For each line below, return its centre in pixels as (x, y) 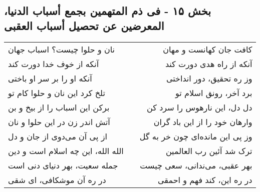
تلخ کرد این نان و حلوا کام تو (57, 92)
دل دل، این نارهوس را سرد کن (200, 107)
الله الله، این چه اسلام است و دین (66, 150)
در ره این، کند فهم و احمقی (205, 179)
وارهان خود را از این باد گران (203, 121)
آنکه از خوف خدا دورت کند (54, 63)
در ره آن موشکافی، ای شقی (57, 179)
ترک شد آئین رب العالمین (209, 150)
